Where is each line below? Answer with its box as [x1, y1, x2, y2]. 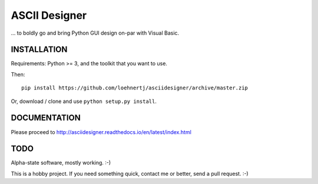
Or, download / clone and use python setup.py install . [11, 98, 157, 105]
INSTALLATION [11, 45, 68, 55]
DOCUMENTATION [11, 113, 81, 123]
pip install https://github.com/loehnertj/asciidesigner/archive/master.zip [21, 85, 249, 91]
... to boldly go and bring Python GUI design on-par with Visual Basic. [11, 29, 180, 36]
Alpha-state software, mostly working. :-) [11, 159, 111, 166]
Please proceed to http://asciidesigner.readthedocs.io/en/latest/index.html [11, 128, 191, 135]
